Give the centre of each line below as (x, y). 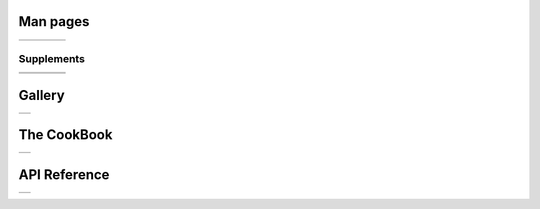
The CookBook (65, 135)
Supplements (51, 58)
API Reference (64, 174)
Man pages (54, 21)
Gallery (41, 95)
